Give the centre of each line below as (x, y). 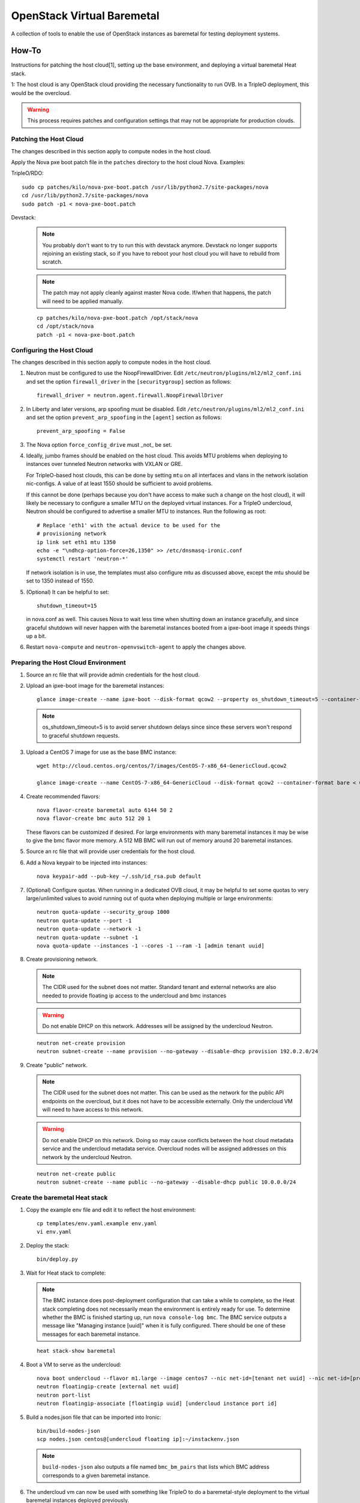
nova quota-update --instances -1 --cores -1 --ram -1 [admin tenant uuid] (151, 946)
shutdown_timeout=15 (67, 605)
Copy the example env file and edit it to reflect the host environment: (111, 1210)
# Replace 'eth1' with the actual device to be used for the (128, 525)
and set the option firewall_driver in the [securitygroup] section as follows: (129, 381)
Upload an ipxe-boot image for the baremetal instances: (95, 686)
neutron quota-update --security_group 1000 (103, 912)
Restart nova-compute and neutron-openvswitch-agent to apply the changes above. (136, 647)
